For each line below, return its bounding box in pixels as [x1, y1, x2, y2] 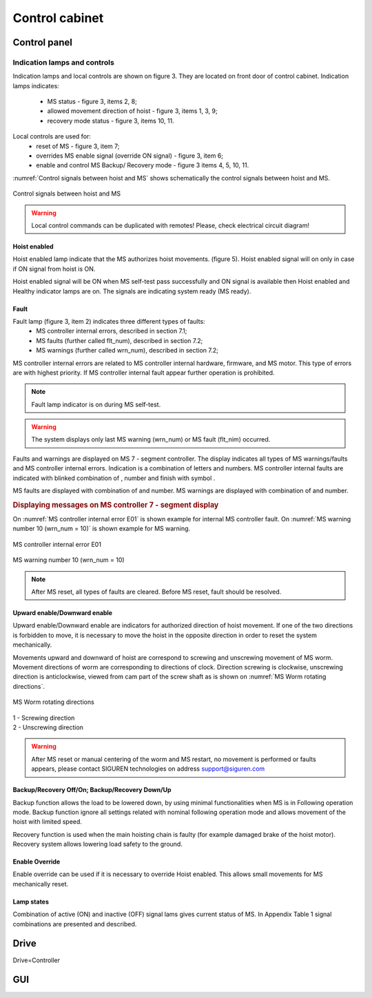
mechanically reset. [12, 880, 69, 888]
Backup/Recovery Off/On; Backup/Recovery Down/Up [12, 786, 172, 794]
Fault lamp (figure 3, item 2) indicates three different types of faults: [12, 317, 206, 325]
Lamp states [12, 897, 50, 906]
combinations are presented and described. [12, 919, 137, 928]
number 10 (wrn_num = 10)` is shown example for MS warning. [12, 524, 191, 533]
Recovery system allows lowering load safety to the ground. [12, 840, 183, 849]
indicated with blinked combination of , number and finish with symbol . [12, 474, 216, 482]
